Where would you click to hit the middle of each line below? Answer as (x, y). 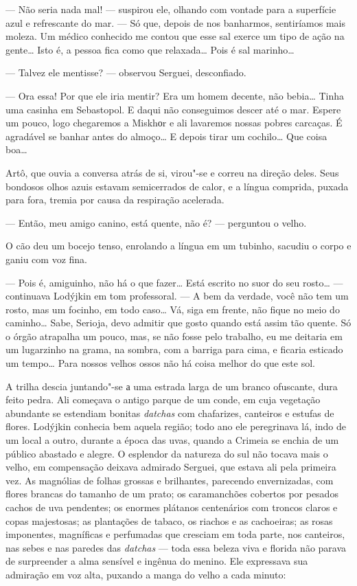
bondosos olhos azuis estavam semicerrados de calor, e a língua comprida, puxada (177, 186)
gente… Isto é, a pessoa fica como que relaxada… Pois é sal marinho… (150, 49)
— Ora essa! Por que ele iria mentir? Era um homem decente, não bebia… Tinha (175, 95)
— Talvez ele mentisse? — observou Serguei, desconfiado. (126, 72)
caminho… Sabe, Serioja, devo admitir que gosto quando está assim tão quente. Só (178, 323)
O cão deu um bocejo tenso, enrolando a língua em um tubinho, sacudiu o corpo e (178, 246)
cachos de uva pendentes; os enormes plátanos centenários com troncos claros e (172, 507)
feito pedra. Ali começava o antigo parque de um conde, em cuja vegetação (163, 399)
